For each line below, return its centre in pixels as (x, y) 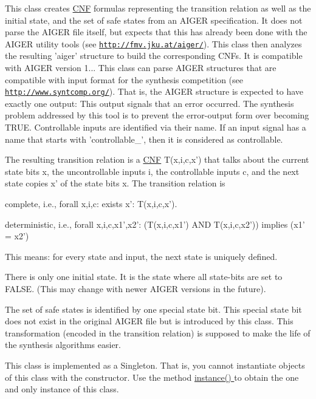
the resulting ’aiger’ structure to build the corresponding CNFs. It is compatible (154, 56)
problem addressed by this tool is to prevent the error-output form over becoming (157, 115)
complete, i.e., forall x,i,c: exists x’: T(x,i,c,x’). (91, 204)
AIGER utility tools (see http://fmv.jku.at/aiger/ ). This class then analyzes (153, 43)
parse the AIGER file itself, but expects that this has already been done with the (156, 32)
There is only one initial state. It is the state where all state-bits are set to (144, 277)
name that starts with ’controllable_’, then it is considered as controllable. (144, 139)
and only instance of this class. (62, 389)
